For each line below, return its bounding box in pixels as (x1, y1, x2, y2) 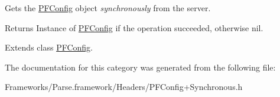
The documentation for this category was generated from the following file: (5, 61, 276, 73)
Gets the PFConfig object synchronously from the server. (5, 2, 211, 14)
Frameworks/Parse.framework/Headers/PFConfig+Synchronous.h (5, 81, 243, 93)
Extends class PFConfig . (5, 41, 93, 53)
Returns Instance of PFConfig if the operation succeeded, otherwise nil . (5, 21, 263, 34)
